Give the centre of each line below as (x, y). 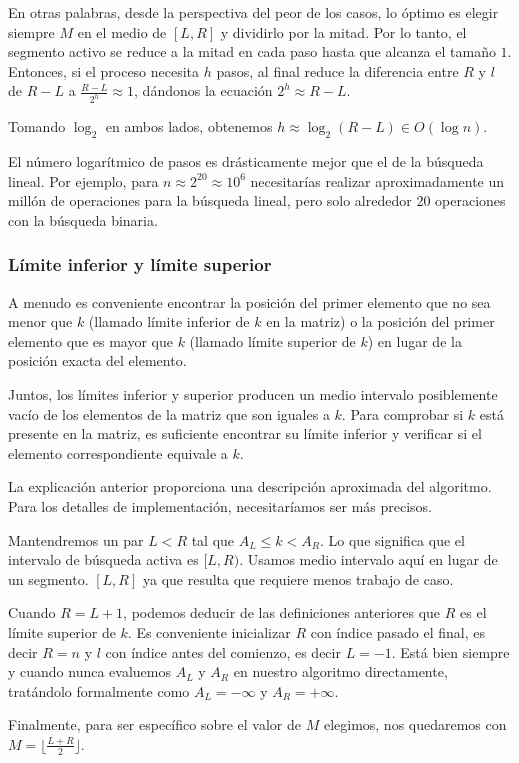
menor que (40, 321)
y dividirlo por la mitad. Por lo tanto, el (343, 31)
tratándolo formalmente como (99, 690)
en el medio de (122, 31)
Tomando (37, 126)
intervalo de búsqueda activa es (103, 559)
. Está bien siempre (450, 651)
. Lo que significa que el (392, 539)
